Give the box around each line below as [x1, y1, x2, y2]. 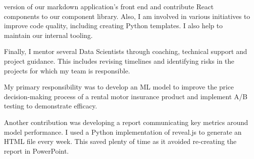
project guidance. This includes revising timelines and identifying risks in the [4, 55, 234, 66]
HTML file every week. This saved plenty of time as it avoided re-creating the [4, 136, 237, 146]
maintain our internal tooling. [4, 30, 93, 40]
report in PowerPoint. [4, 145, 69, 156]
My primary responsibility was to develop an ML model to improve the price [4, 82, 234, 92]
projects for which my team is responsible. [4, 65, 130, 75]
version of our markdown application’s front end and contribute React [4, 1, 214, 11]
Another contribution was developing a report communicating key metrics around [4, 117, 248, 127]
